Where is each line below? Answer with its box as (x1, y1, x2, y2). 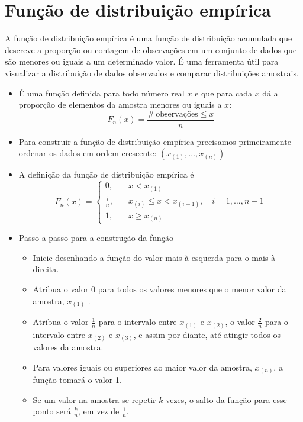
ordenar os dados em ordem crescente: (18, 147, 157, 159)
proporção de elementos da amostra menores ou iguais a (18, 98, 222, 111)
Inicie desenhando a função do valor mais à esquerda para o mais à (33, 251, 276, 263)
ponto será (33, 405, 71, 417)
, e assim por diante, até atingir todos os (133, 328, 281, 340)
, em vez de (78, 405, 120, 417)
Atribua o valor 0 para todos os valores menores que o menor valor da (33, 283, 286, 295)
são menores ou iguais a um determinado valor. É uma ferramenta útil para (5, 55, 279, 67)
